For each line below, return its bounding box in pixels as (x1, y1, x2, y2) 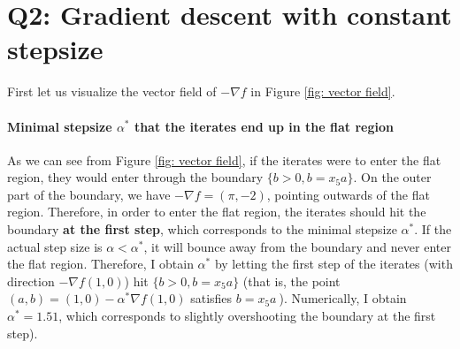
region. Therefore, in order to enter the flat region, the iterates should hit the (7, 202, 426, 221)
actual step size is (7, 237, 103, 255)
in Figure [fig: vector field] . (250, 82, 395, 101)
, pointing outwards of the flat (266, 185, 430, 203)
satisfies (190, 289, 233, 307)
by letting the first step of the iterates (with (214, 254, 453, 273)
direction (7, 271, 55, 290)
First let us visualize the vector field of (7, 82, 217, 101)
